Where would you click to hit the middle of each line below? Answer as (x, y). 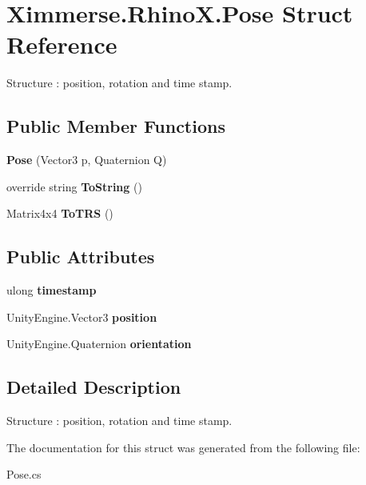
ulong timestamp (52, 290)
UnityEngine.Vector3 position (82, 317)
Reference (62, 44)
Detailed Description (94, 387)
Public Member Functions (116, 126)
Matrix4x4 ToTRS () (60, 213)
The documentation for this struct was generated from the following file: (183, 447)
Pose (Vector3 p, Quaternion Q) (87, 160)
